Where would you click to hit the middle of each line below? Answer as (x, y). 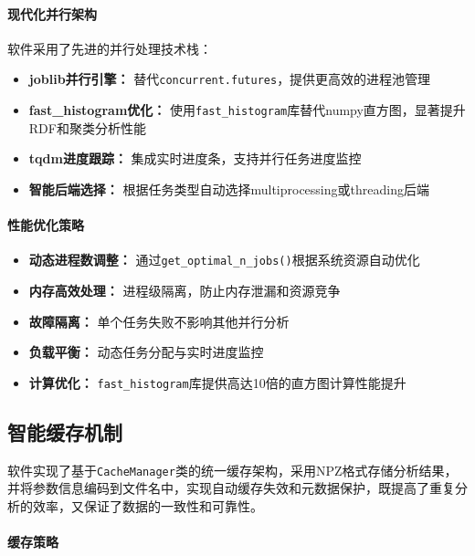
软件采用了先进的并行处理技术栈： (110, 48)
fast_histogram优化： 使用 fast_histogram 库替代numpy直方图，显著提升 (247, 110)
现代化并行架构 (52, 13)
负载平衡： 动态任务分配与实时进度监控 (146, 352)
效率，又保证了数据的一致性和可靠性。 (148, 505)
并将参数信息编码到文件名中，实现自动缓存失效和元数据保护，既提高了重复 (231, 488)
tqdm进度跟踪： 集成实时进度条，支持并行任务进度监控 (195, 158)
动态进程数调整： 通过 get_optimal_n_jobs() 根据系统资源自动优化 (224, 260)
